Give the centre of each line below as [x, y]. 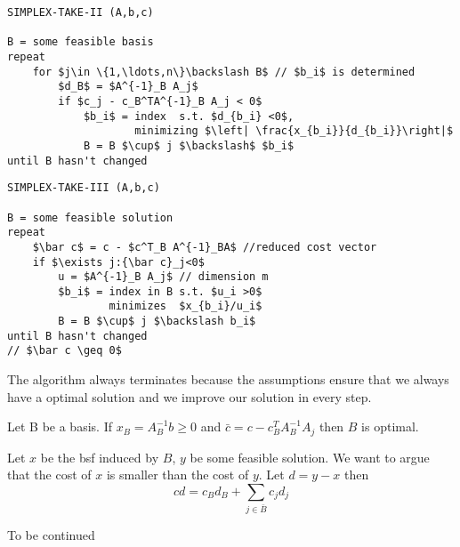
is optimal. [390, 426]
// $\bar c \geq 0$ [65, 351]
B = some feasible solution [90, 217]
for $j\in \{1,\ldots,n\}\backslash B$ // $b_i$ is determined [224, 72]
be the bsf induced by [100, 457]
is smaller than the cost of [178, 475]
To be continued [51, 534]
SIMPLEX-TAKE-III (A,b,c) [84, 188]
